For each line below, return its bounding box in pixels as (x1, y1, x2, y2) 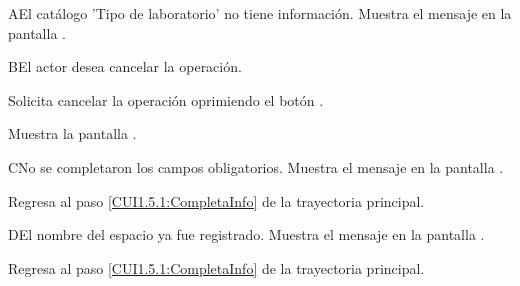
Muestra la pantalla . (8, 123, 137, 144)
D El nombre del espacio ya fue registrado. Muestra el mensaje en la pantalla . (8, 224, 485, 245)
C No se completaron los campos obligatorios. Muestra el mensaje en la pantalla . (8, 156, 504, 177)
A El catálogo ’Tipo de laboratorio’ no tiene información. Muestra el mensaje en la (8, 3, 512, 23)
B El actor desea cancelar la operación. (8, 56, 242, 77)
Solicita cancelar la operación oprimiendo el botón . (8, 89, 324, 110)
